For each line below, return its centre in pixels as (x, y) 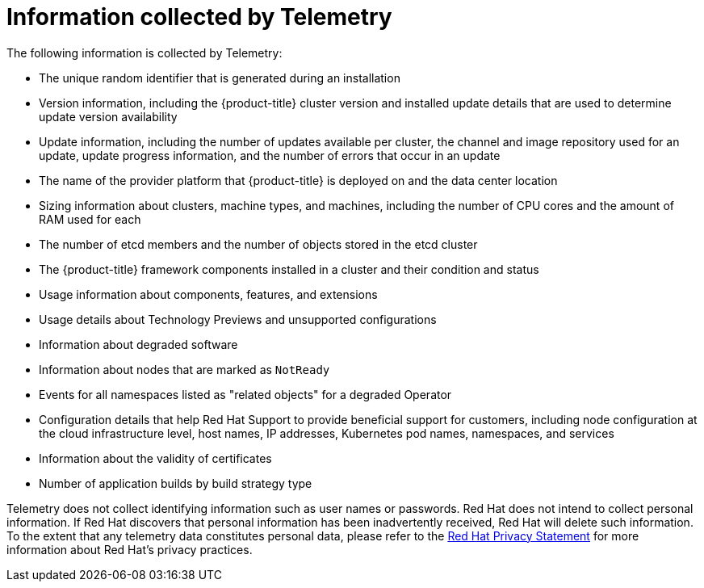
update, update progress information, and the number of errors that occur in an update (270, 155)
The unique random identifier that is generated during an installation (220, 78)
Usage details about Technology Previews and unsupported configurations (238, 319)
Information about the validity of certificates (155, 458)
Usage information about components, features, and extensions (208, 294)
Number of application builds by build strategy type (176, 483)
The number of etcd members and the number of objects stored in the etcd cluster (258, 244)
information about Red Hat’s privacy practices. (130, 549)
